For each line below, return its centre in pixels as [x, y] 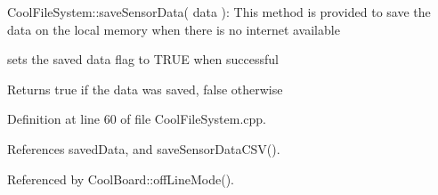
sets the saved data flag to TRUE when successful [143, 59]
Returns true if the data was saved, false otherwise [145, 89]
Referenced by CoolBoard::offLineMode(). [121, 179]
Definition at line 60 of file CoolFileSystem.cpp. [137, 119]
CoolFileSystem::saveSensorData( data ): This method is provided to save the [219, 12]
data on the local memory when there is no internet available [174, 29]
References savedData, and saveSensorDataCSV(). [144, 148]
